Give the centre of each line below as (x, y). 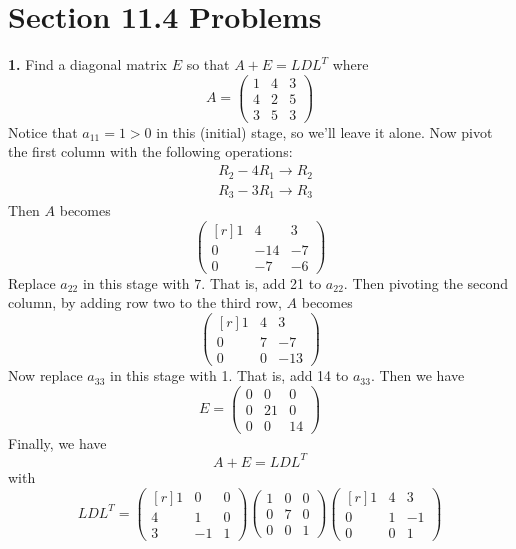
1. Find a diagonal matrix (88, 64)
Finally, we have (57, 442)
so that (208, 64)
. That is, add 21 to (261, 282)
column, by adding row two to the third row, (145, 302)
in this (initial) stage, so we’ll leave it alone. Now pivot (324, 131)
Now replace (45, 375)
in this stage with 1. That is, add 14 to (229, 375)
